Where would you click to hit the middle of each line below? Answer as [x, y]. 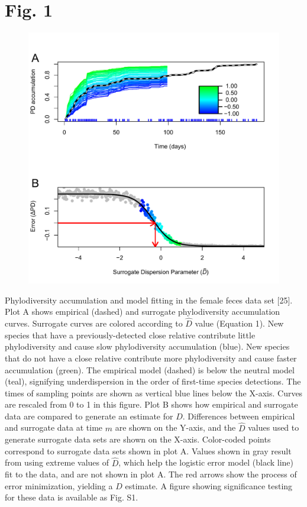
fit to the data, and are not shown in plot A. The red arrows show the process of [151, 474]
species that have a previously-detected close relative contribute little [130, 335]
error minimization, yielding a [59, 485]
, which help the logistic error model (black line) [206, 462]
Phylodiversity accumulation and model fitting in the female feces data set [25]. [149, 300]
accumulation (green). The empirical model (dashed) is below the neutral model [150, 369]
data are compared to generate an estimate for [89, 416]
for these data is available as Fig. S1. [72, 497]
